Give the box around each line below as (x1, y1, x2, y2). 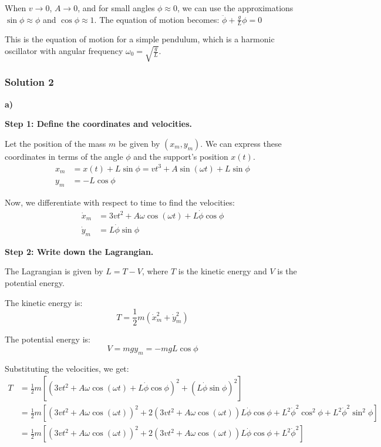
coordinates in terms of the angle (5, 150, 123, 162)
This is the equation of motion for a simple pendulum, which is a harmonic (5, 33, 275, 45)
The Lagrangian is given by (5, 265, 103, 277)
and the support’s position (133, 150, 228, 162)
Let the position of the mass (5, 137, 106, 149)
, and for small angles (77, 2, 155, 14)
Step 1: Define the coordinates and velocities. (5, 117, 192, 130)
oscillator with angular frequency (5, 45, 123, 57)
